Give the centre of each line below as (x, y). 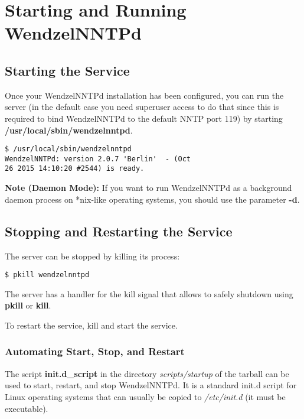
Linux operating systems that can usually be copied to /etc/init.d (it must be (145, 396)
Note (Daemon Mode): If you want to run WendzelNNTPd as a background (148, 188)
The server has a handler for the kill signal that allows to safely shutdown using (149, 293)
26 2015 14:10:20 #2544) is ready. (75, 169)
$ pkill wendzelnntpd (47, 275)
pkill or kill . (28, 305)
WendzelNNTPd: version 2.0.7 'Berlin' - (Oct (98, 159)
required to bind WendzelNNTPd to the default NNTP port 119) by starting (144, 118)
